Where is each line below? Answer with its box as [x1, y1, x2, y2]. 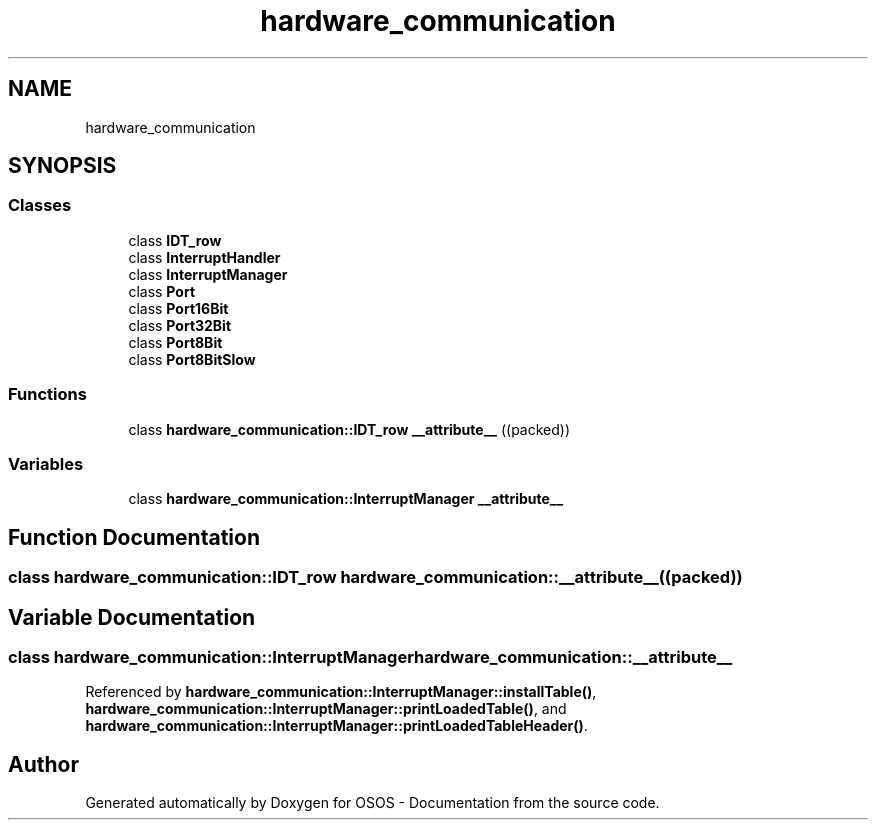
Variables [8, 453, 84, 474]
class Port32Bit [128, 316, 232, 334]
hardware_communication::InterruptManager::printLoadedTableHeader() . [85, 717, 588, 735]
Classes [8, 195, 72, 216]
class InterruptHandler [128, 248, 281, 266]
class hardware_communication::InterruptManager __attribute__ [128, 490, 564, 508]
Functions [8, 384, 87, 405]
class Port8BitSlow [128, 350, 256, 368]
